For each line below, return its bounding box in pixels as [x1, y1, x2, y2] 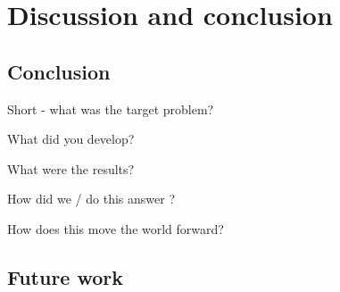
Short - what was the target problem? [7, 99, 214, 118]
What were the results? [7, 159, 135, 178]
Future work [7, 263, 124, 290]
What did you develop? [7, 129, 135, 148]
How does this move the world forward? [7, 219, 224, 238]
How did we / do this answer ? [7, 189, 175, 208]
